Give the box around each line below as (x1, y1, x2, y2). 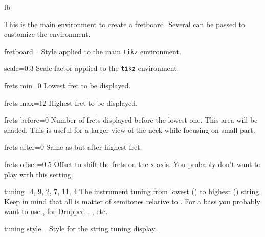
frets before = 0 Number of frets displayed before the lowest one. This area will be (4, 114, 258, 125)
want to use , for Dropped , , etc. (4, 206, 108, 217)
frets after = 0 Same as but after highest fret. (4, 141, 142, 152)
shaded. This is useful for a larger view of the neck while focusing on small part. (4, 124, 255, 135)
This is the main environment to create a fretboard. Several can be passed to (4, 18, 246, 29)
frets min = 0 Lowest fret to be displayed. (4, 80, 131, 91)
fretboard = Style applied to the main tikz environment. (4, 45, 181, 56)
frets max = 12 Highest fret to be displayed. (4, 97, 138, 108)
